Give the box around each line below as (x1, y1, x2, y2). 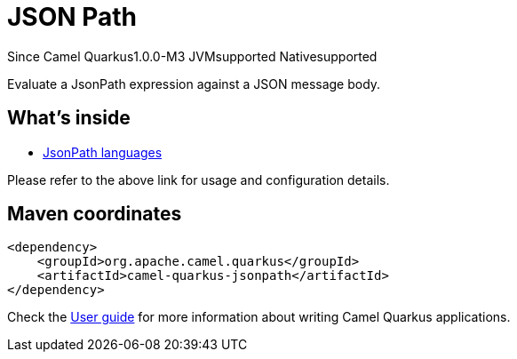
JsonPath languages (43, 144, 163, 160)
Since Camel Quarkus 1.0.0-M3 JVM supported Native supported (7, 48, 378, 64)
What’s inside (7, 107, 131, 130)
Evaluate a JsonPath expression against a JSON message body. (7, 76, 381, 92)
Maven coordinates (7, 203, 182, 226)
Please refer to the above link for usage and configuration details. (7, 172, 390, 187)
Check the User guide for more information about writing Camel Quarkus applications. (7, 309, 511, 325)
